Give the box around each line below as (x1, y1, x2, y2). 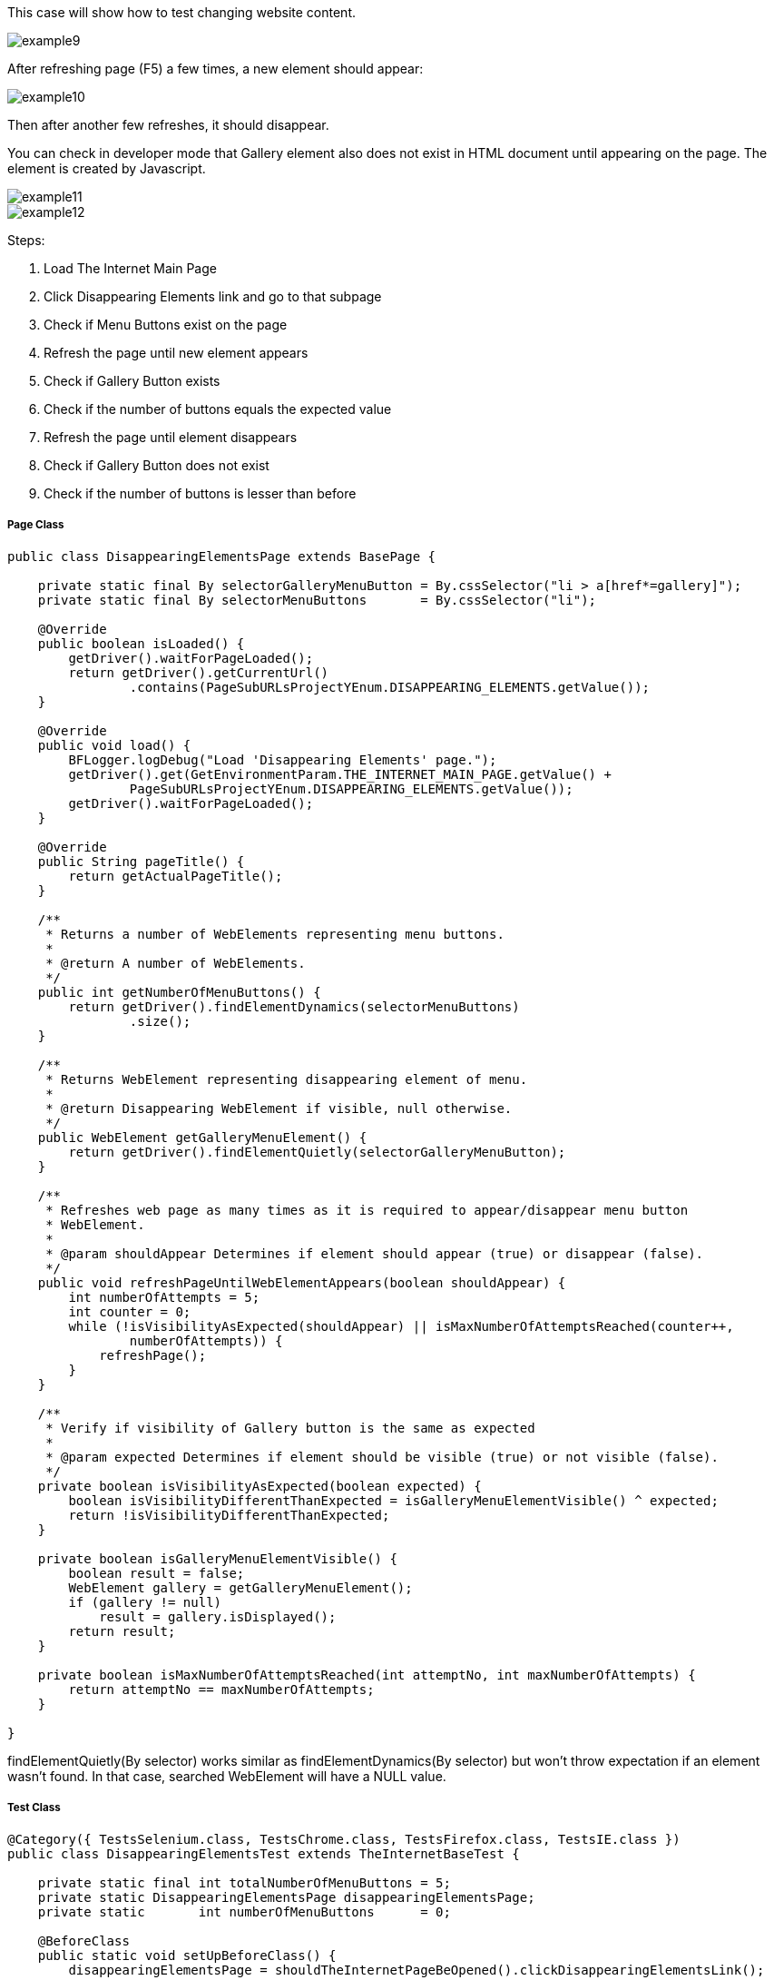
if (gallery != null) (68, 1594, 222, 1610)
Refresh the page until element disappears (44, 429, 298, 445)
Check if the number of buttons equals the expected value (44, 401, 392, 417)
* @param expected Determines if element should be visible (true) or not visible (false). (45, 1449, 719, 1464)
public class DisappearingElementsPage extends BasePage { (7, 548, 436, 564)
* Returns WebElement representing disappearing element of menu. (45, 1071, 528, 1087)
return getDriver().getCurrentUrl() (68, 665, 329, 680)
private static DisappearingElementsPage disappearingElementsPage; (37, 1889, 535, 1905)
